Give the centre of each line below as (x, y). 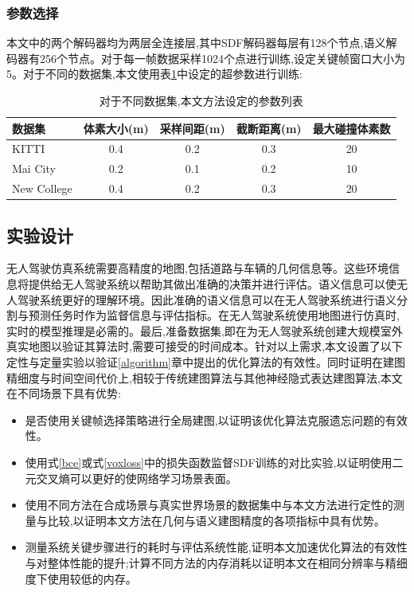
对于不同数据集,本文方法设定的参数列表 (201, 100)
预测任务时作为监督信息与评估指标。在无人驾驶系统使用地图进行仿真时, (214, 315)
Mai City (34, 169)
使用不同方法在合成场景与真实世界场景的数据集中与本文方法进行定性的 (209, 505)
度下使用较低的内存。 (81, 578)
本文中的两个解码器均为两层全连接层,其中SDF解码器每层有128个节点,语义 (196, 43)
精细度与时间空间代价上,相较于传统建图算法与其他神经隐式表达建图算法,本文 (205, 377)
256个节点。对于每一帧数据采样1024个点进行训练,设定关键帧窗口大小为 (222, 58)
